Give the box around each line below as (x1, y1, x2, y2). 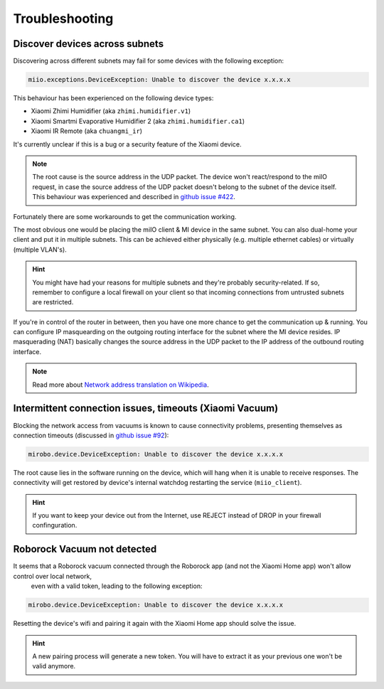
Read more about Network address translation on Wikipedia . (32, 380, 209, 389)
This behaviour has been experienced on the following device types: (13, 94, 214, 102)
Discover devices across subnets (13, 38, 164, 50)
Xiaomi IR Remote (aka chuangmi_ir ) (31, 127, 142, 135)
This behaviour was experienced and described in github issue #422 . (32, 193, 236, 201)
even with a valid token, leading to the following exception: (31, 582, 203, 590)
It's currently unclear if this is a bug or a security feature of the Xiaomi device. (13, 139, 242, 149)
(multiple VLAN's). (13, 245, 67, 254)
